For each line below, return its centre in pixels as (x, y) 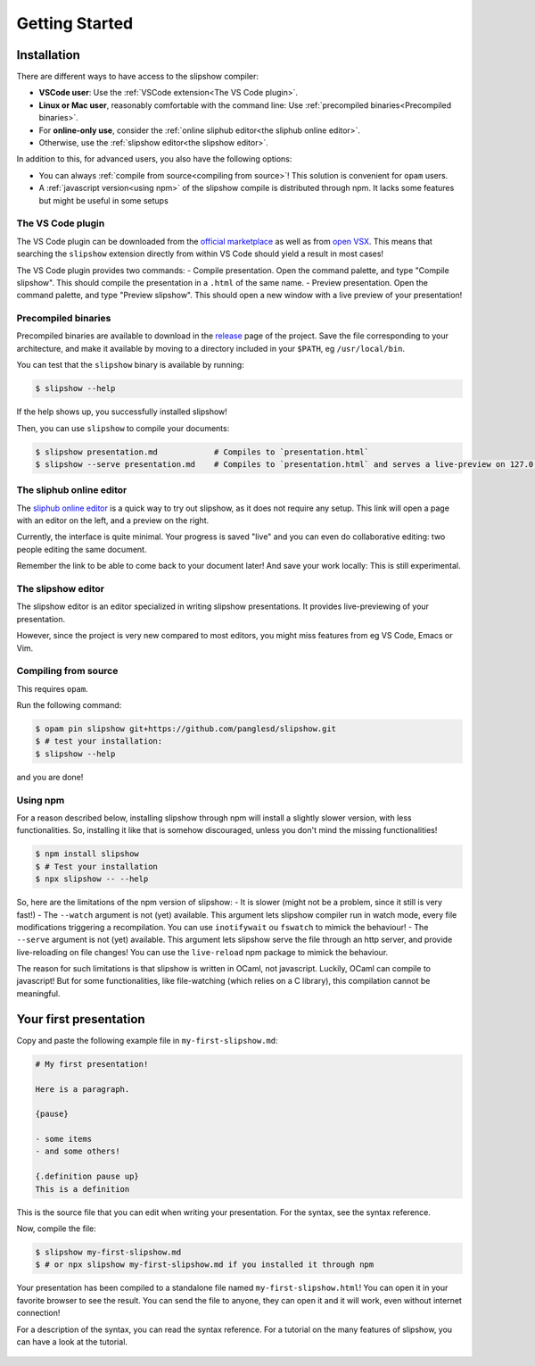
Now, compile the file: (57, 1229)
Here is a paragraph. (82, 1089)
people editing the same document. (82, 549)
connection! (38, 1313)
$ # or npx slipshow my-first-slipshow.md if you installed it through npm (205, 1265)
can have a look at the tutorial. (72, 1341)
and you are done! (50, 777)
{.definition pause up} (87, 1177)
